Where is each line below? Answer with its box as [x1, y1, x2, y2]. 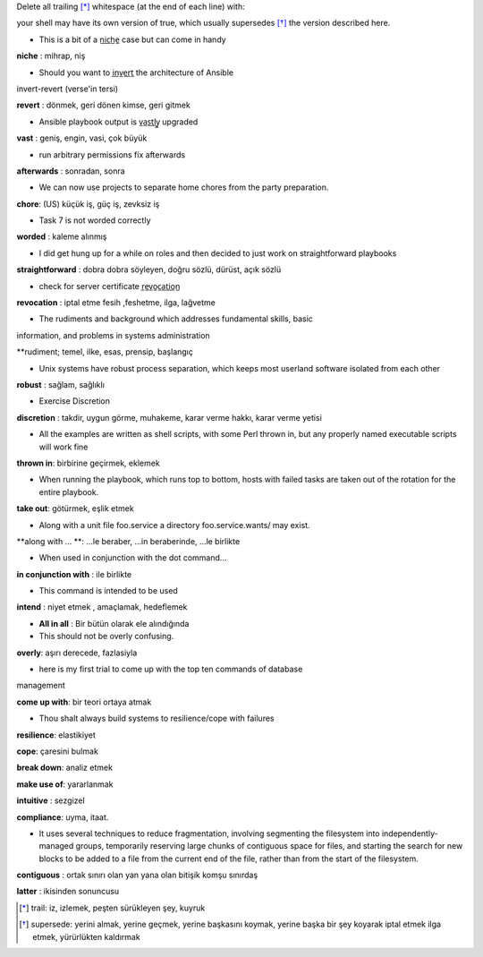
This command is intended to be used [38, 585, 178, 596]
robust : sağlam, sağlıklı [16, 379, 105, 389]
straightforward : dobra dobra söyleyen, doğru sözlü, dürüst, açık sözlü [16, 264, 282, 275]
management [16, 680, 66, 691]
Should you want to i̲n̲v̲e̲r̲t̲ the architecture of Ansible [38, 67, 234, 78]
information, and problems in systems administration [16, 329, 210, 340]
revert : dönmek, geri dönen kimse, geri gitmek [16, 99, 191, 111]
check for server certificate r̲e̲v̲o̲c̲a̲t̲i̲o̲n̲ [38, 280, 181, 291]
